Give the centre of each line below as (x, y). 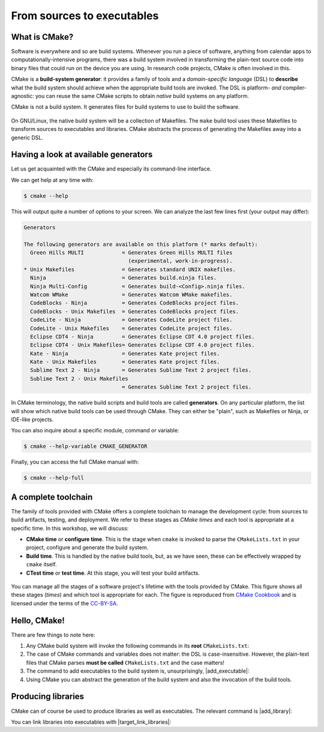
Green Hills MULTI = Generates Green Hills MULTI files (131, 253)
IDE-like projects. (32, 420)
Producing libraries (47, 697)
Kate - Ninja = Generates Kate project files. (125, 353)
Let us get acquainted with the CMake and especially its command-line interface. (111, 169)
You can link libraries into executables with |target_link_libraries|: (91, 722)
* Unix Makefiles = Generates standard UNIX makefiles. (130, 269)
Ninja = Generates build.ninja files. (124, 278)
